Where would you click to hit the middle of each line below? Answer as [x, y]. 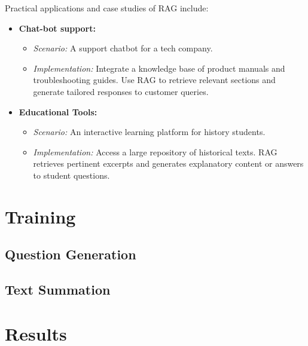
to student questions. [71, 175]
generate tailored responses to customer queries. [121, 91]
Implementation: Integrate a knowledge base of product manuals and [159, 68]
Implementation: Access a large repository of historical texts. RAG [155, 151]
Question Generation [71, 254]
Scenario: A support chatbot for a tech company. [123, 48]
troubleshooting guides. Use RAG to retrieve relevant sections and [154, 80]
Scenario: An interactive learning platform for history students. [149, 132]
